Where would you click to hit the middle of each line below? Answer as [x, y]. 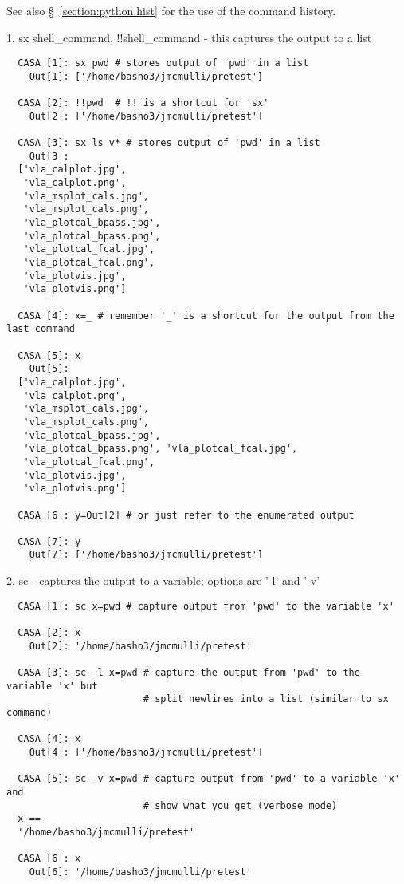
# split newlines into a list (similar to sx [266, 699]
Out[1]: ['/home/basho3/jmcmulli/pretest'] [146, 76]
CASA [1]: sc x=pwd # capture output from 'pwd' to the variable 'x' [206, 606]
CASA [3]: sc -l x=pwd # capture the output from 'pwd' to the [189, 673]
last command [41, 329]
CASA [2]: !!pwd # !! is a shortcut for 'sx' [143, 103]
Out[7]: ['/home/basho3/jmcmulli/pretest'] [146, 555]
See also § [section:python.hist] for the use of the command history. [171, 10]
